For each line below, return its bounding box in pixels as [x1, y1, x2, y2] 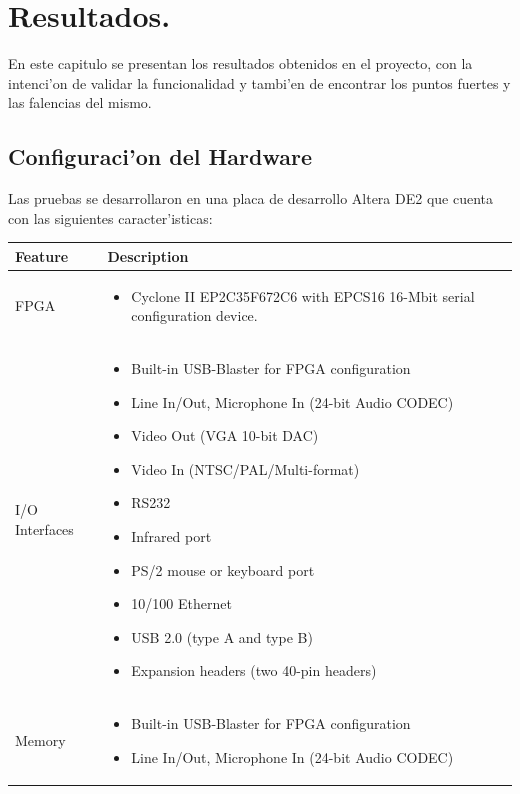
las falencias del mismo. [8, 92, 152, 113]
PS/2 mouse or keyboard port [131, 559, 315, 580]
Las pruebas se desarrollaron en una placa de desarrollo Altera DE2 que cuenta [8, 188, 494, 209]
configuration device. [131, 305, 258, 326]
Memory [15, 730, 66, 751]
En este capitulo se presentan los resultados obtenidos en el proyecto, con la [8, 53, 473, 74]
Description [107, 245, 189, 266]
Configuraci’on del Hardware [8, 141, 312, 172]
